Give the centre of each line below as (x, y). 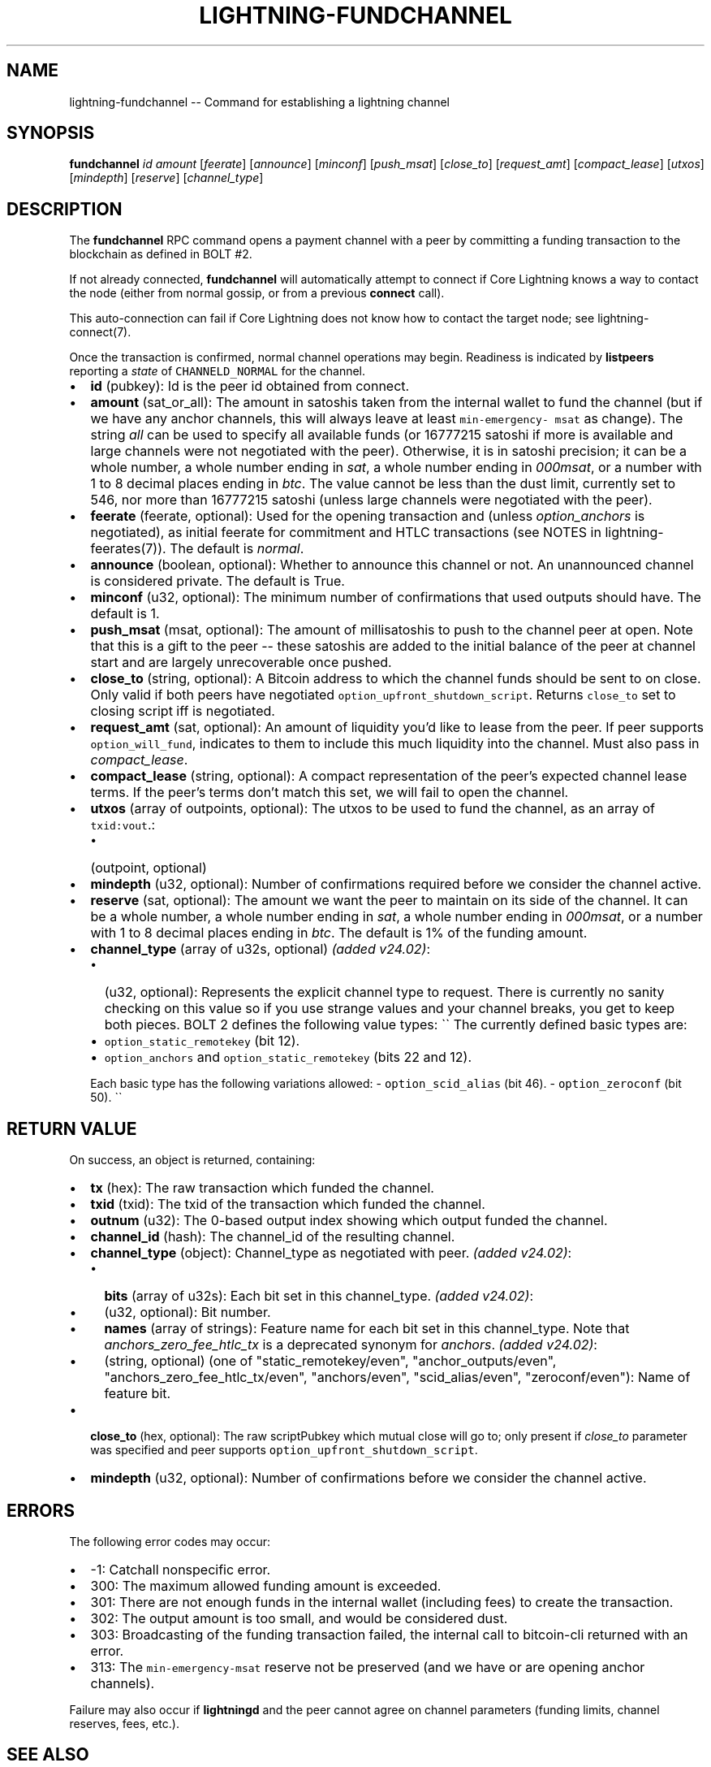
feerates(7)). (128, 549)
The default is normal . (237, 549)
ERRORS (41, 1510)
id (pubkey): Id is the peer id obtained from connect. (250, 386)
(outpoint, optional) (149, 868)
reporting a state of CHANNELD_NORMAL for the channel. (218, 371)
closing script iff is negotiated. (183, 711)
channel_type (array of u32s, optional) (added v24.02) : (261, 949)
